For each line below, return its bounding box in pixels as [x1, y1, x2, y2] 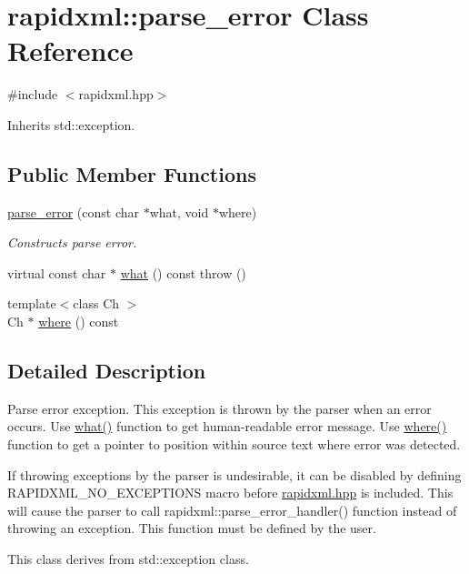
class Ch [73, 294, 120, 313]
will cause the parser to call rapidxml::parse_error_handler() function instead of [7, 500, 457, 519]
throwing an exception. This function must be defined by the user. [7, 519, 376, 538]
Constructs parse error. [7, 233, 137, 252]
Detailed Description [7, 357, 206, 385]
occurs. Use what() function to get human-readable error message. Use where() [7, 417, 447, 436]
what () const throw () [120, 263, 246, 282]
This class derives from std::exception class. [7, 549, 249, 569]
